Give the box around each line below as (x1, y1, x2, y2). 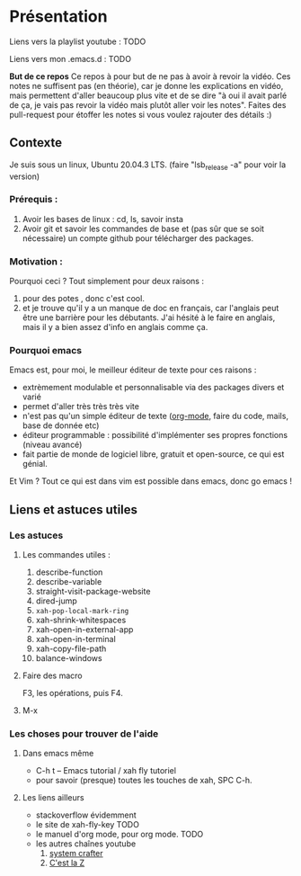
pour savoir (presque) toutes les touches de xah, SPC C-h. (35, 775, 253, 786)
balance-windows (35, 653, 102, 664)
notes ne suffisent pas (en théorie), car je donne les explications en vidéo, (9, 80, 284, 91)
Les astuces (9, 529, 64, 541)
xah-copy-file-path (35, 643, 107, 654)
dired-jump (35, 595, 78, 606)
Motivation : (9, 255, 63, 267)
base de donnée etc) (22, 420, 100, 431)
